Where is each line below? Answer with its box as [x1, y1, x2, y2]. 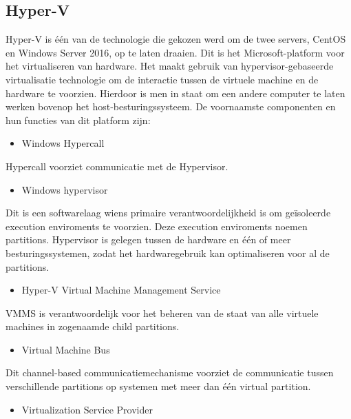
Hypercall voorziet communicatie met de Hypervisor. [6, 159, 228, 173]
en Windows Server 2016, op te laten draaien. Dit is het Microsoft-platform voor [6, 45, 345, 59]
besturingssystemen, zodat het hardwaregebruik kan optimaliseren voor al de [6, 245, 330, 260]
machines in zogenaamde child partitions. [6, 319, 180, 334]
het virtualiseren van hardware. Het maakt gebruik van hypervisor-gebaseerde [6, 59, 334, 73]
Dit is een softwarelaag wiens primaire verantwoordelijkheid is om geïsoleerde [6, 205, 331, 220]
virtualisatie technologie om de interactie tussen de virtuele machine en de [6, 72, 319, 86]
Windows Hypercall [21, 136, 105, 150]
